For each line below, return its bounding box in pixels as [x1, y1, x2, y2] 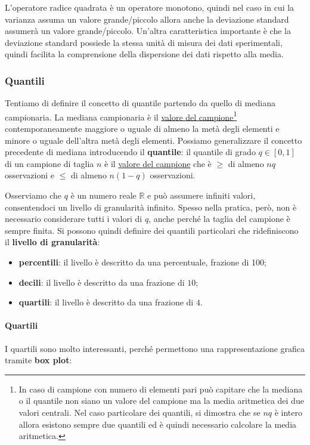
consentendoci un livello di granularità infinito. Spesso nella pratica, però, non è [5, 200, 297, 213]
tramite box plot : [5, 354, 72, 366]
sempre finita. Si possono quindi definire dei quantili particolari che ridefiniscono [5, 224, 299, 236]
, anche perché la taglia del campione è [148, 212, 290, 225]
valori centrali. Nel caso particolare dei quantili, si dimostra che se [18, 406, 261, 418]
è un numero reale [70, 189, 137, 201]
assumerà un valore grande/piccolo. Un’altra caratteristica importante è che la [5, 24, 291, 37]
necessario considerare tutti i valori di [5, 212, 142, 225]
